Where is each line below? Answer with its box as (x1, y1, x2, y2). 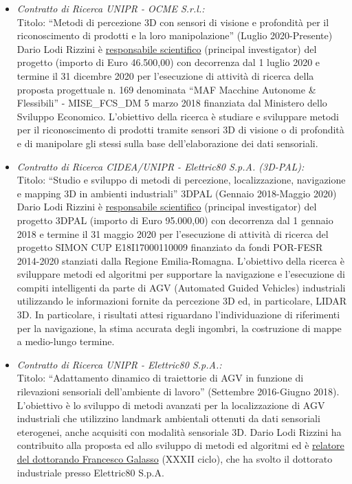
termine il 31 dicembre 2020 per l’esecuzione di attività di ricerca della (16, 68, 314, 82)
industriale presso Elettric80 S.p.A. (16, 465, 164, 479)
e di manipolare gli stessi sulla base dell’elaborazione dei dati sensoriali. (16, 135, 318, 150)
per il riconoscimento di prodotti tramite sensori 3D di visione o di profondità (16, 122, 344, 137)
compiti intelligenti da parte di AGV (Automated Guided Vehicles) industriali (16, 280, 346, 294)
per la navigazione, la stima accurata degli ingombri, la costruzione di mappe (16, 320, 342, 335)
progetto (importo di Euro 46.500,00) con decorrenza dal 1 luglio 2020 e (16, 55, 320, 69)
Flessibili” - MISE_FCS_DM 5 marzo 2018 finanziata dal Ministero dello (16, 96, 327, 110)
